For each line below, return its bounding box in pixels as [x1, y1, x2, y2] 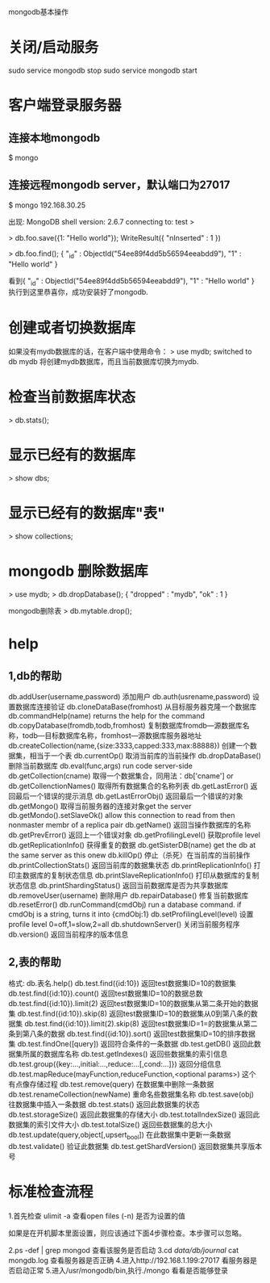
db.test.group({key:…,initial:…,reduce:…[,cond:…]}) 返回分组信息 [8, 1059, 222, 1068]
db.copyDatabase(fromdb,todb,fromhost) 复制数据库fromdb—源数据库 [8, 721, 243, 731]
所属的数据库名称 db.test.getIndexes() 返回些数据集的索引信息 [22, 1049, 228, 1059]
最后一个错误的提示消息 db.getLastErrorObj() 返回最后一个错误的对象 [15, 791, 243, 801]
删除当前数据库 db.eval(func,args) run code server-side [8, 761, 193, 771]
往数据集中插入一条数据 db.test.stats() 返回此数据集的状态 [8, 1099, 200, 1109]
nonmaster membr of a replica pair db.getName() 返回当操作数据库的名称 [8, 820, 251, 830]
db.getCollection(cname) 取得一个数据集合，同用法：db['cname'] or [8, 771, 234, 781]
